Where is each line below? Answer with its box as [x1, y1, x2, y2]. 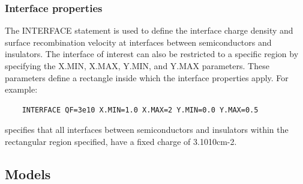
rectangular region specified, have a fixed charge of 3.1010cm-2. [5, 135, 237, 147]
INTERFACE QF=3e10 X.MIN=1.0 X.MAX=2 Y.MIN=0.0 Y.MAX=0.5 [22, 105, 259, 114]
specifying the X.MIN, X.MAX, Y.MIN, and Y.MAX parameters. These [5, 60, 269, 72]
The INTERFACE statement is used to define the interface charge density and [5, 24, 293, 37]
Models [5, 164, 51, 183]
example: [5, 83, 38, 96]
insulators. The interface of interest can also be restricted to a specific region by [5, 48, 299, 60]
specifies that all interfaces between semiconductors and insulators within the [5, 123, 289, 136]
